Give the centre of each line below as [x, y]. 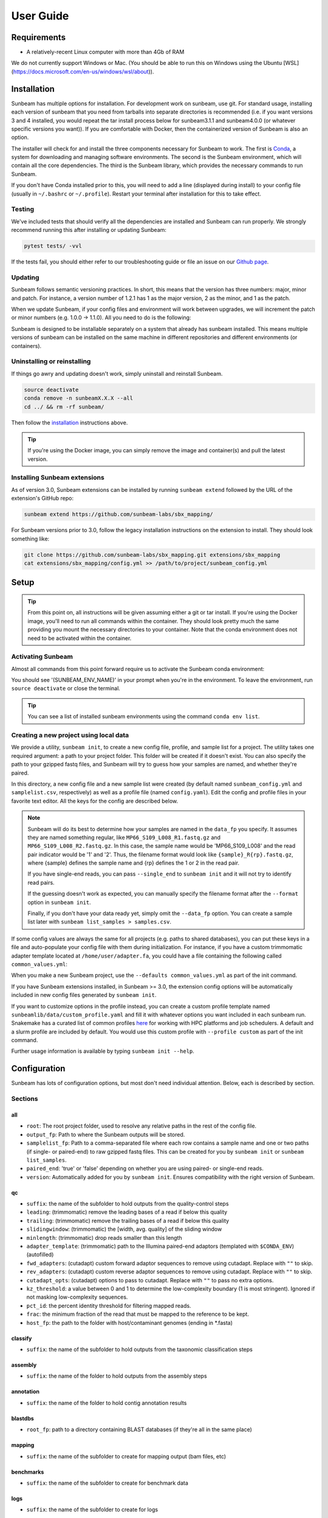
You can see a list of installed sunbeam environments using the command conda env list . [144, 716]
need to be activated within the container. [80, 638]
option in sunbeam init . [59, 902]
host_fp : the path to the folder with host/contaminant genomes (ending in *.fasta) [130, 1322]
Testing [23, 209]
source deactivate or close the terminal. [66, 689]
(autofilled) [40, 1254]
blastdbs [23, 1418]
